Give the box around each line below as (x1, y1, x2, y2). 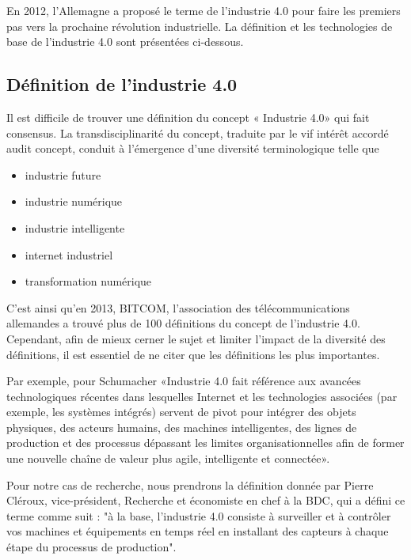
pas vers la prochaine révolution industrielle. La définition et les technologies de (6, 17, 393, 34)
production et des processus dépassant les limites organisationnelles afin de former (6, 434, 405, 451)
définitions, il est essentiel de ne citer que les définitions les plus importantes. (6, 346, 380, 362)
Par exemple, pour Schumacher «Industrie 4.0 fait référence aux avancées (6, 373, 361, 389)
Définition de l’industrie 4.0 (6, 72, 238, 96)
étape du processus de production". (6, 539, 177, 555)
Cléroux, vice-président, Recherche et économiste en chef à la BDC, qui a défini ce (6, 492, 405, 509)
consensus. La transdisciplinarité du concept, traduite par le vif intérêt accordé (6, 124, 389, 141)
